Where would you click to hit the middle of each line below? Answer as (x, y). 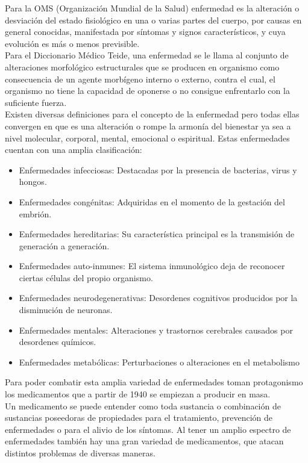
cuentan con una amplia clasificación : (74, 150)
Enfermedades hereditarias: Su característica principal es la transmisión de (157, 234)
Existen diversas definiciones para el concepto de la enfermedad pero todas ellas (152, 114)
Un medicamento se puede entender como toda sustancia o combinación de (143, 406)
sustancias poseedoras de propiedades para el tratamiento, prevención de (139, 418)
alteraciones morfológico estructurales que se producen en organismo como (142, 67)
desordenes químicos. (58, 342)
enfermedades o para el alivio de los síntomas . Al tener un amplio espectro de (148, 429)
